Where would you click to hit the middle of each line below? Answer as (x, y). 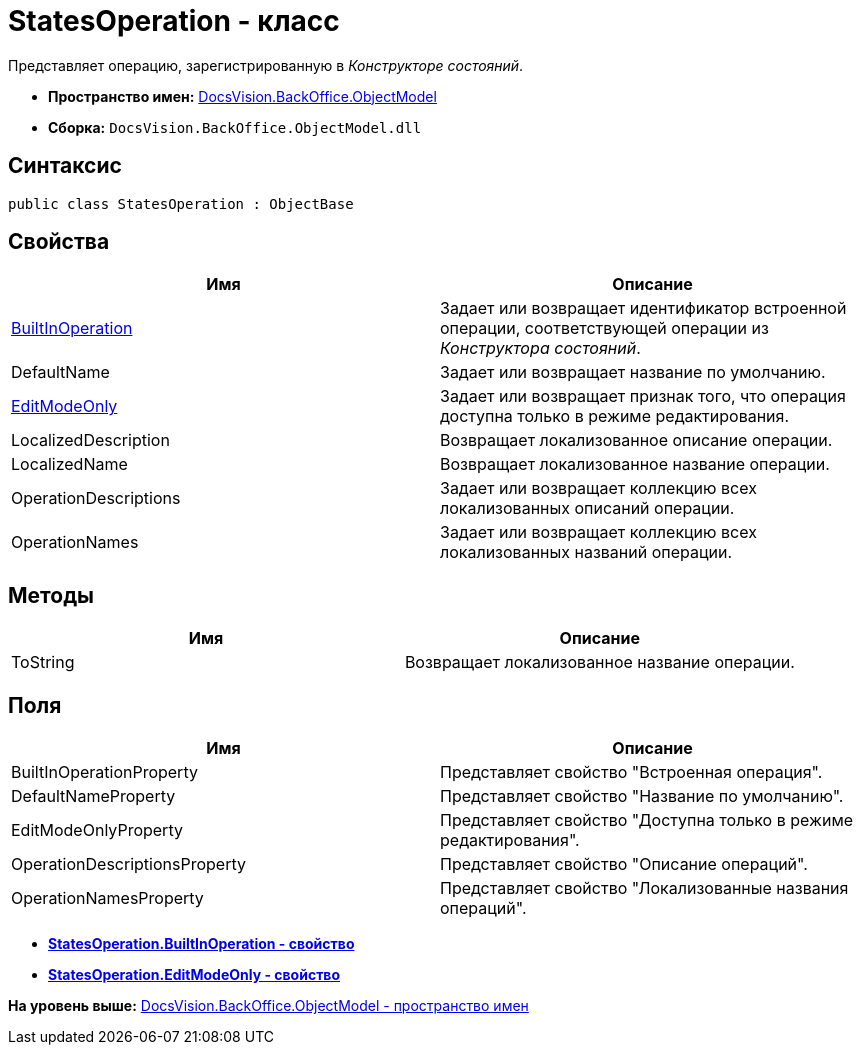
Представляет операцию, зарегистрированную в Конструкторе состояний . (266, 65)
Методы (51, 595)
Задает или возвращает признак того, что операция (643, 396)
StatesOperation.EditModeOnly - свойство (194, 975)
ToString (43, 662)
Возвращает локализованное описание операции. (636, 440)
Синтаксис (65, 166)
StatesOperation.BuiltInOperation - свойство (201, 944)
